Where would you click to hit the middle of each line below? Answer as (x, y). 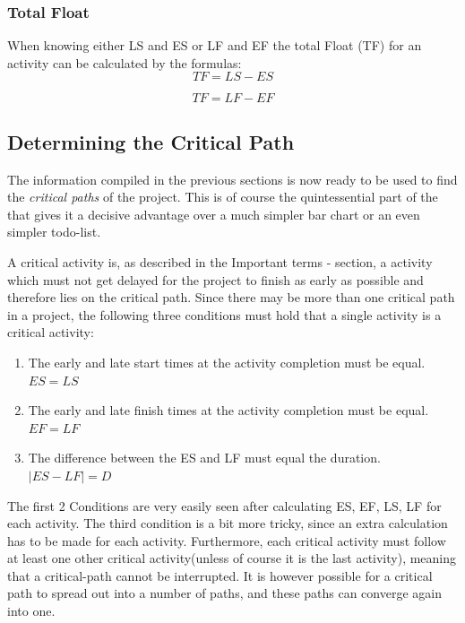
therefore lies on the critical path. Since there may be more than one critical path (231, 297)
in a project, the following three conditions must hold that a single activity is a (224, 314)
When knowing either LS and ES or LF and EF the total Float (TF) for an (215, 45)
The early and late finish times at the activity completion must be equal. (228, 410)
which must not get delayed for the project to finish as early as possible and (215, 279)
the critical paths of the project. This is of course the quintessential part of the (223, 197)
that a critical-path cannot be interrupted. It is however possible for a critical (220, 575)
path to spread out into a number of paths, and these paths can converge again (224, 593)
